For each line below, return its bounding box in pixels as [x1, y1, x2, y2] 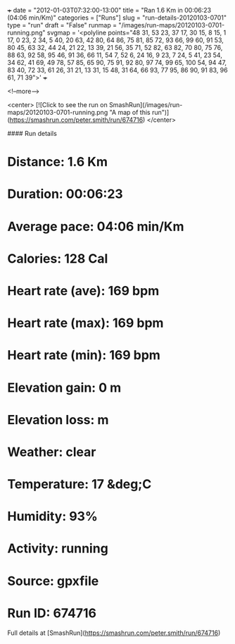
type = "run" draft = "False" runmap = [7, 21, 118, 29]
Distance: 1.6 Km [7, 154, 108, 170]
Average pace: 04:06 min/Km [7, 218, 184, 235]
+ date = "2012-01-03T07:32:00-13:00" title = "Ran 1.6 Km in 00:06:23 [7, 6, 212, 14]
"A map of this [109, 109, 151, 116]
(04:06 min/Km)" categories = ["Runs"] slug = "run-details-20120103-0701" [7, 13, 227, 22]
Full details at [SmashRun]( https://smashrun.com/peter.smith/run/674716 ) [7, 628, 221, 637]
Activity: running [7, 540, 109, 557]
